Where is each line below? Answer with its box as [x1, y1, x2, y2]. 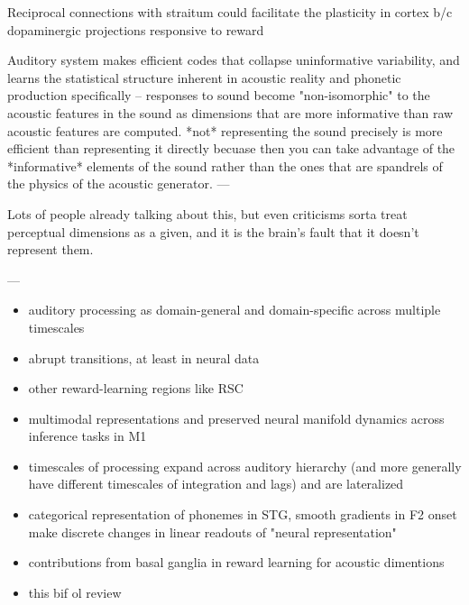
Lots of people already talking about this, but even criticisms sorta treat [7, 204, 408, 223]
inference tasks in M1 [28, 426, 147, 445]
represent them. [7, 240, 94, 259]
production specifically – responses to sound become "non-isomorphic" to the [7, 86, 430, 105]
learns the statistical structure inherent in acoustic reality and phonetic [7, 68, 401, 87]
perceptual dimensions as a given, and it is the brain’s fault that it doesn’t [7, 222, 419, 241]
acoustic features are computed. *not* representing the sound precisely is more [7, 121, 443, 140]
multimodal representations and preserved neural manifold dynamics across [28, 408, 445, 427]
